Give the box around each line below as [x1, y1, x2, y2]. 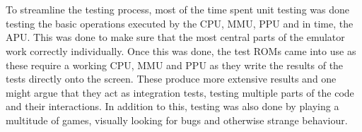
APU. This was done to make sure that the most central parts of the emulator [6, 30, 345, 44]
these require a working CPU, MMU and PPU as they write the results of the [6, 57, 344, 72]
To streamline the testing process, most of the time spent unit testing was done [6, 2, 349, 17]
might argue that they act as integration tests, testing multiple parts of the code [6, 85, 354, 100]
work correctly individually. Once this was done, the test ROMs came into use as [6, 43, 356, 58]
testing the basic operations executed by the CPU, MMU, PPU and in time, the [6, 16, 354, 30]
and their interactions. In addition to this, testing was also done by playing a [6, 99, 339, 114]
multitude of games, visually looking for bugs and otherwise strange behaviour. [6, 112, 348, 127]
